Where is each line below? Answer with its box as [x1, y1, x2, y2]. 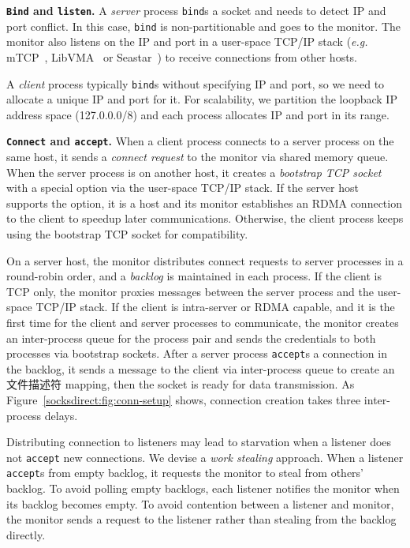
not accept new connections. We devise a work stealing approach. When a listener [6, 449, 404, 465]
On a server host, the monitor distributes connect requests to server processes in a [6, 252, 404, 268]
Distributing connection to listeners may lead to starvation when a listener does [6, 434, 392, 450]
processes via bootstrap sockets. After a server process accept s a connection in [6, 345, 387, 362]
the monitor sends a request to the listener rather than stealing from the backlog [6, 511, 397, 527]
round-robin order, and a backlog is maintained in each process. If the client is [6, 268, 382, 284]
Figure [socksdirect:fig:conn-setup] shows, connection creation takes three [6, 391, 361, 407]
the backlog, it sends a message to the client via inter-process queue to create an [6, 360, 395, 377]
